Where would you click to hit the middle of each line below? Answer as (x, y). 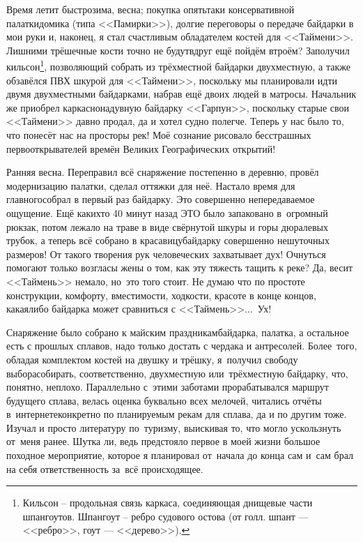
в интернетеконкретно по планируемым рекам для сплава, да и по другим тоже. (177, 414)
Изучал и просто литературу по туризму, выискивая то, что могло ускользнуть (174, 427)
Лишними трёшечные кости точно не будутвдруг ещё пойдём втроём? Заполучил (178, 50)
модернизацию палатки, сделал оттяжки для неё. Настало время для (151, 185)
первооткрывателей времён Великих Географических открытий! (141, 148)
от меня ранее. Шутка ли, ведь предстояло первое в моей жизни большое (163, 441)
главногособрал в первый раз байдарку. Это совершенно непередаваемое (161, 199)
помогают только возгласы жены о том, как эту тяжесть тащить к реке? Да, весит (179, 268)
